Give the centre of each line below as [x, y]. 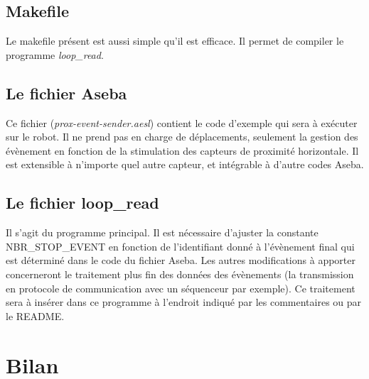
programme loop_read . [55, 54]
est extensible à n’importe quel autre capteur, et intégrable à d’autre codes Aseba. [185, 164]
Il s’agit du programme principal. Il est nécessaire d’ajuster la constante [162, 232]
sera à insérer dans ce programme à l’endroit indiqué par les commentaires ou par [184, 302]
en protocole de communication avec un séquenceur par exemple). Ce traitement [181, 288]
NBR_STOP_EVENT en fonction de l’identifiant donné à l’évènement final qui [180, 246]
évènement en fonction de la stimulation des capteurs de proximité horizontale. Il [182, 150]
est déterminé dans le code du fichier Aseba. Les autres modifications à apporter [181, 260]
